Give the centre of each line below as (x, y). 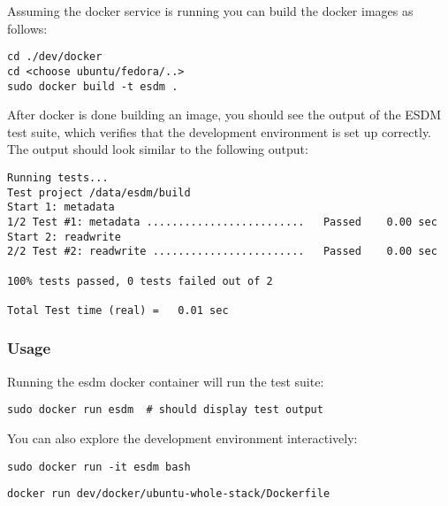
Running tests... (58, 177)
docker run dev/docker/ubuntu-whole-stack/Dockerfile (169, 494)
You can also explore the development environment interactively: (182, 437)
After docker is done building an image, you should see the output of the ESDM (224, 115)
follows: (27, 28)
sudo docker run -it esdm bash (99, 467)
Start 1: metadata (61, 207)
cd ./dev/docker (55, 57)
